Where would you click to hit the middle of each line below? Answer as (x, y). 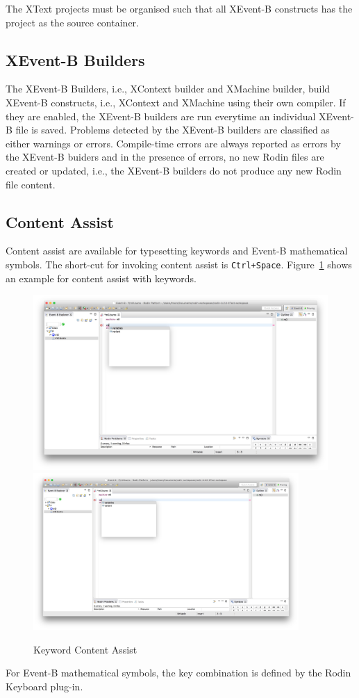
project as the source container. (72, 22)
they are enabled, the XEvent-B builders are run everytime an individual (161, 116)
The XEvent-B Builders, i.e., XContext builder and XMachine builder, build (168, 89)
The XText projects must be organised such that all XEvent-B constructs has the (179, 8)
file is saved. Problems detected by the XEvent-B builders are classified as (173, 130)
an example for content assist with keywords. (101, 278)
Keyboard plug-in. (44, 687)
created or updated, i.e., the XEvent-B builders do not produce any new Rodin (174, 170)
